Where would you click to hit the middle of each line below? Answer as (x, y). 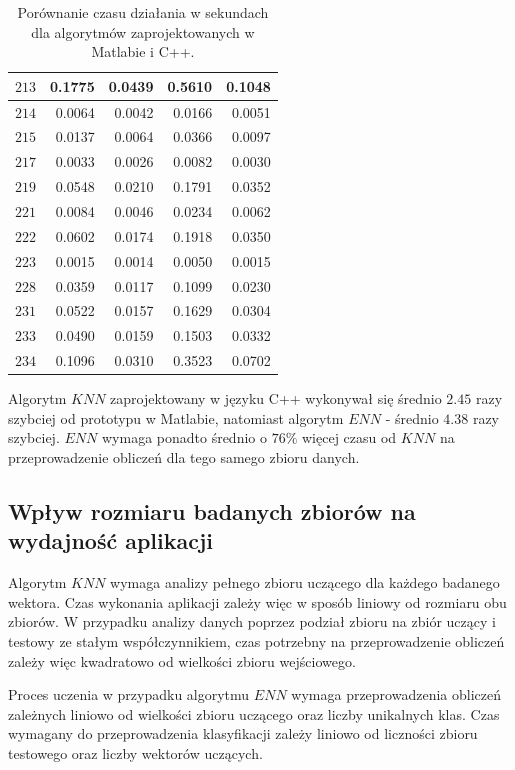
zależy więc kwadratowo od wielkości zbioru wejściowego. (182, 660)
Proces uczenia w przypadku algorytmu (129, 694)
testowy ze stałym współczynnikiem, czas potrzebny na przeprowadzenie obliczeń (256, 640)
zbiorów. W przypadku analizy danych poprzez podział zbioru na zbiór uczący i (252, 621)
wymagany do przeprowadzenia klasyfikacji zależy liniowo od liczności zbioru (243, 733)
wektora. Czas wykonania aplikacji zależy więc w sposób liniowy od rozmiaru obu (257, 601)
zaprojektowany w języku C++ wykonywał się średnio (276, 398)
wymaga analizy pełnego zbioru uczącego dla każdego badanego (305, 582)
